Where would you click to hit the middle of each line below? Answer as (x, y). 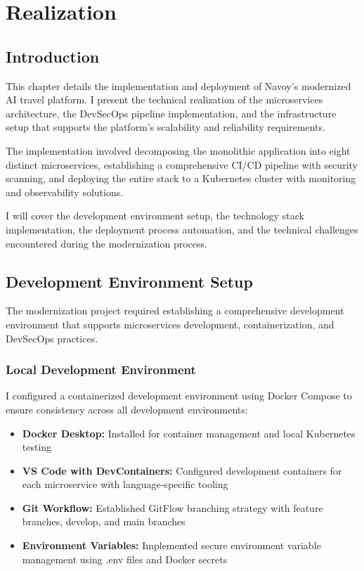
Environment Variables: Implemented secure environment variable (171, 545)
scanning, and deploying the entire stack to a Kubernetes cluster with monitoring (181, 178)
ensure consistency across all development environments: (127, 409)
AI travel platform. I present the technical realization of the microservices (164, 100)
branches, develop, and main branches (104, 521)
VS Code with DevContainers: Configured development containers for (182, 470)
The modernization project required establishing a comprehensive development (175, 310)
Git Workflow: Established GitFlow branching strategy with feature (173, 507)
